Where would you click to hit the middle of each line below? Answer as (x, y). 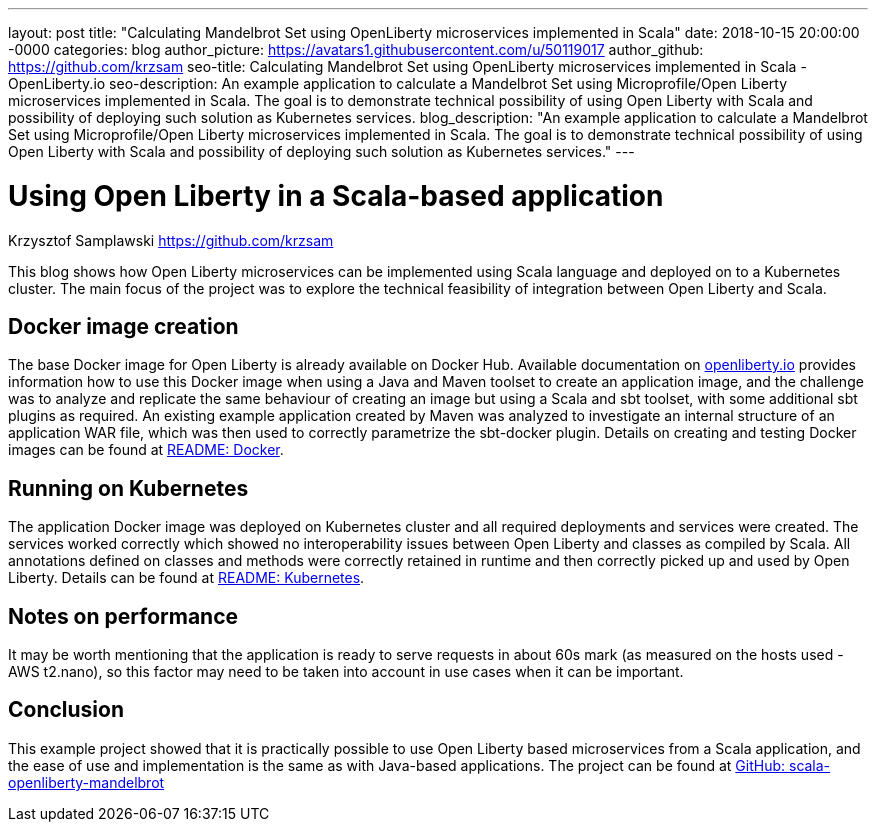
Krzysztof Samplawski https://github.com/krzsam (171, 240)
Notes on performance (123, 616)
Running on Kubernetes (128, 488)
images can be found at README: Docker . (146, 450)
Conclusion (66, 710)
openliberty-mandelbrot (86, 782)
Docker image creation (123, 326)
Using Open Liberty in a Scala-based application (336, 195)
